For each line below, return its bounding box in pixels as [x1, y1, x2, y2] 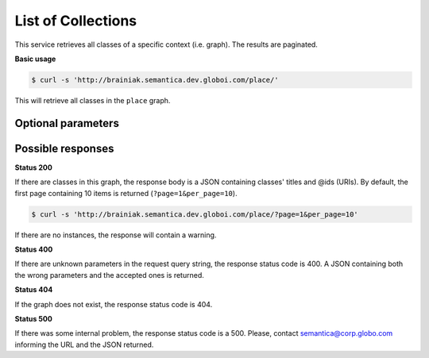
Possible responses [14, 141, 114, 155]
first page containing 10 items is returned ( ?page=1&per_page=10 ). [14, 188, 238, 198]
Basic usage [14, 54, 56, 64]
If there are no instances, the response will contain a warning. [14, 230, 217, 240]
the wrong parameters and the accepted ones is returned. [14, 270, 204, 279]
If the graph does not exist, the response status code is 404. [14, 299, 213, 309]
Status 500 [14, 314, 53, 323]
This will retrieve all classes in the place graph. [14, 95, 171, 105]
